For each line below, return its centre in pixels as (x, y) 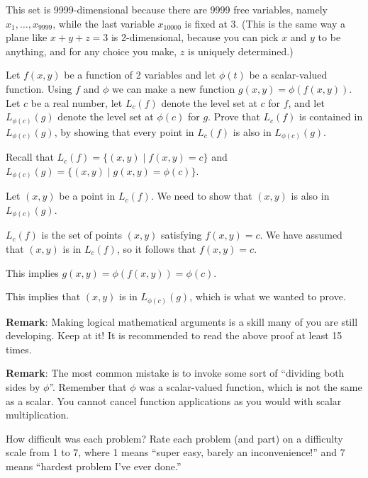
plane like (27, 37)
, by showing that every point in (124, 131)
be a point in (87, 196)
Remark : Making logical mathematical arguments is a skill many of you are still (182, 321)
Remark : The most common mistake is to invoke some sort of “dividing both (175, 373)
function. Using (39, 88)
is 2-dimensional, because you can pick (195, 37)
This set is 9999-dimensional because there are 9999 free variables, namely (167, 9)
